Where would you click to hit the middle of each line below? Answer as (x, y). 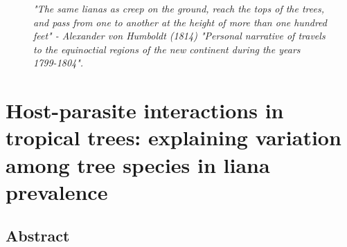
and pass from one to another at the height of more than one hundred (180, 22)
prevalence (57, 191)
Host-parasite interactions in (145, 110)
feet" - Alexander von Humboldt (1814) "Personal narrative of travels (179, 36)
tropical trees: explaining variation (173, 137)
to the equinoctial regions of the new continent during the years (167, 49)
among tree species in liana (138, 164)
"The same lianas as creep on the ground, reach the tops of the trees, (179, 8)
